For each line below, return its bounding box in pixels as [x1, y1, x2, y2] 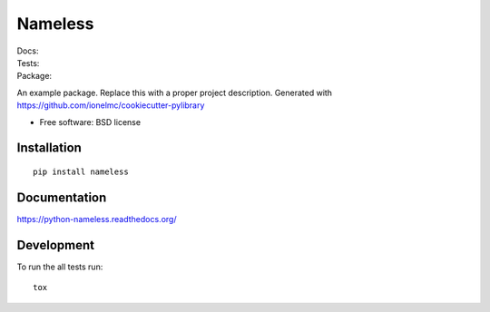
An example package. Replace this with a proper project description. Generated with [16, 87, 333, 98]
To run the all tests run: [16, 261, 103, 272]
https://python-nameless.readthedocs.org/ [16, 213, 177, 224]
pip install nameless [33, 166, 129, 177]
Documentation [16, 190, 107, 205]
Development [16, 237, 95, 253]
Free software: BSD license [39, 116, 141, 127]
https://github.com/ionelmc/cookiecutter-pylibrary [16, 100, 205, 111]
